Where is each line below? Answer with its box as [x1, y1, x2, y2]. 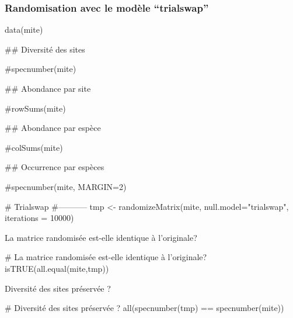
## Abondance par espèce [5, 122, 101, 134]
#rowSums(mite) [5, 102, 66, 114]
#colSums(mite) [5, 141, 63, 153]
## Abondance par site [5, 82, 91, 94]
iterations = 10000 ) [5, 212, 74, 224]
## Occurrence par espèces [5, 161, 104, 173]
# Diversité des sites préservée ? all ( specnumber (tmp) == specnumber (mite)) [5, 302, 284, 314]
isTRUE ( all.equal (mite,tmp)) [5, 262, 109, 274]
